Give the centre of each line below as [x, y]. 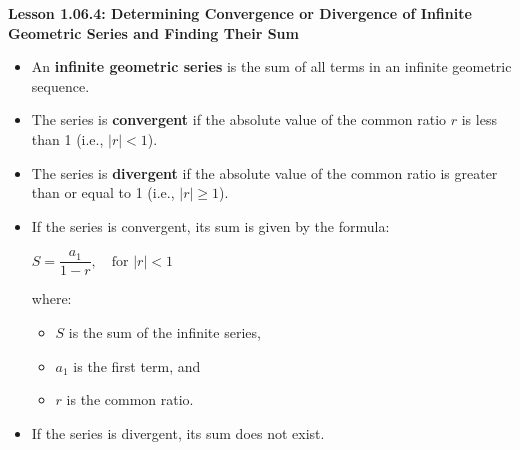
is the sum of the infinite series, [164, 332]
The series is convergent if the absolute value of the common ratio [239, 119]
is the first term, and [137, 365]
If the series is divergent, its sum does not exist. [178, 432]
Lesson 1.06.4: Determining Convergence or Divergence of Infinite [240, 13]
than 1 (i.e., [67, 138]
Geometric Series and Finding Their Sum [153, 32]
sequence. [60, 85]
